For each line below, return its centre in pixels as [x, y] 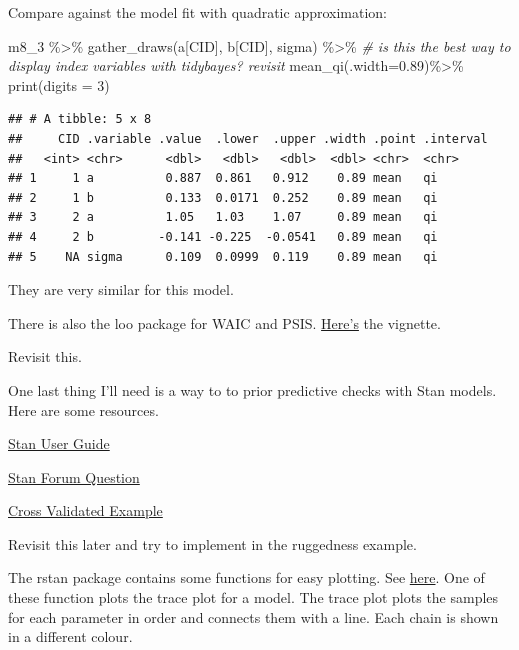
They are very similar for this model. [121, 289]
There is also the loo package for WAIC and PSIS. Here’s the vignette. [224, 322]
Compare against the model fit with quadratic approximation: [198, 12]
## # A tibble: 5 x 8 [80, 119]
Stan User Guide [59, 443]
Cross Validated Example [85, 510]
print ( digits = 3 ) [59, 84]
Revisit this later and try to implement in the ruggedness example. [212, 543]
